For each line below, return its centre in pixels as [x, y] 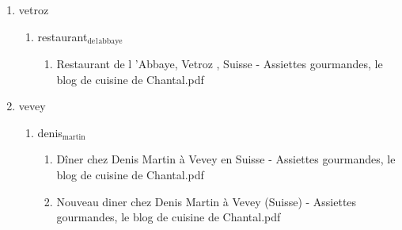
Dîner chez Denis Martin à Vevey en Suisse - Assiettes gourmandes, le [226, 159]
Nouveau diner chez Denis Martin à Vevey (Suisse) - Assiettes [207, 201]
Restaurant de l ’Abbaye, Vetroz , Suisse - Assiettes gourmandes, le [220, 64]
